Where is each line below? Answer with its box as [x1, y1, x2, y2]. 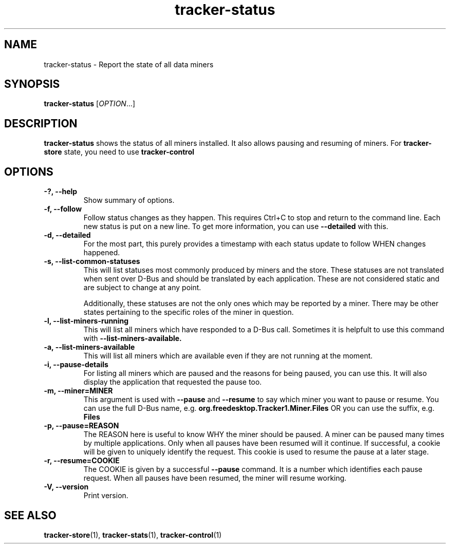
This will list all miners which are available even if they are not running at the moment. [83, 351, 373, 361]
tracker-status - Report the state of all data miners [44, 60, 214, 69]
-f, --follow [44, 204, 82, 214]
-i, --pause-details [44, 360, 108, 369]
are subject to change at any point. [83, 283, 201, 292]
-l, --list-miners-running [44, 316, 129, 326]
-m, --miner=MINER [44, 386, 113, 395]
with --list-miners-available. [83, 334, 182, 343]
